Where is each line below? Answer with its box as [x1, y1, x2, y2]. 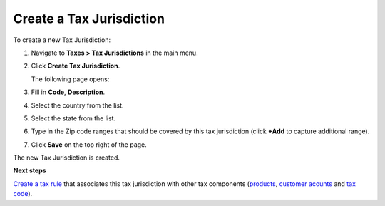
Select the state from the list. [31, 114, 116, 123]
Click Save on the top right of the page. [31, 140, 148, 149]
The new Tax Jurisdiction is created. [13, 153, 120, 162]
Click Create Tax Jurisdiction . [31, 61, 120, 71]
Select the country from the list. [31, 101, 124, 110]
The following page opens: [31, 75, 110, 83]
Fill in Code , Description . [31, 88, 106, 96]
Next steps [13, 166, 46, 175]
